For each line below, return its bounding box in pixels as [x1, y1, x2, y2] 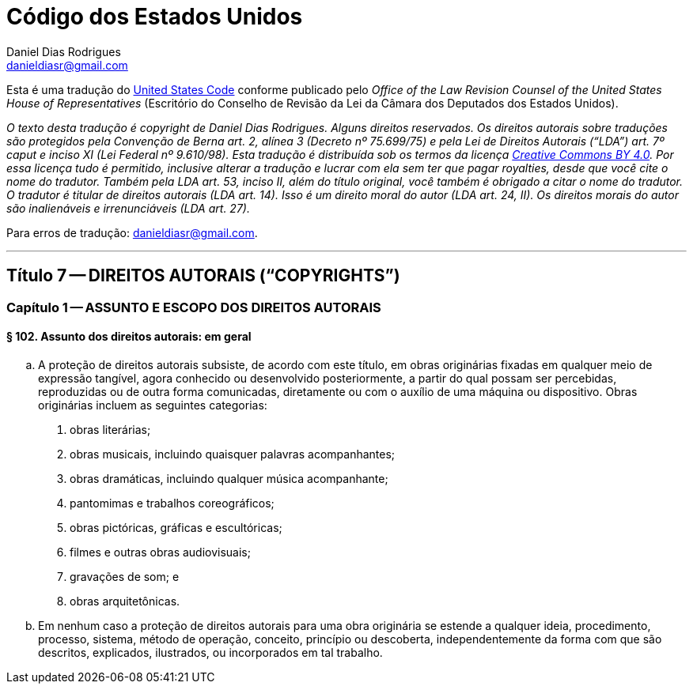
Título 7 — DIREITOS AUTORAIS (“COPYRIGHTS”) [6, 266, 400, 286]
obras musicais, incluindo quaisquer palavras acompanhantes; [70, 447, 396, 461]
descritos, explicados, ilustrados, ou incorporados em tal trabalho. [38, 645, 383, 659]
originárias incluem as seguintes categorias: [38, 398, 267, 412]
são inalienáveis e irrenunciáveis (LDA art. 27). [6, 201, 250, 215]
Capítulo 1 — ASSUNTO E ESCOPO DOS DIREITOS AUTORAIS [6, 299, 381, 315]
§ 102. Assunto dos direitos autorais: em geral [6, 330, 252, 344]
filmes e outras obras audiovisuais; [70, 545, 251, 559]
